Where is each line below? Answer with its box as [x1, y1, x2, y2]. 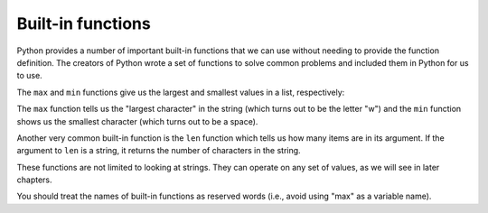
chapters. [16, 174, 53, 185]
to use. [16, 70, 42, 81]
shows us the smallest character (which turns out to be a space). [16, 116, 258, 126]
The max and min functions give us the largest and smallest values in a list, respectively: [16, 87, 345, 97]
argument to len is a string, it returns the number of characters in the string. [16, 145, 302, 156]
